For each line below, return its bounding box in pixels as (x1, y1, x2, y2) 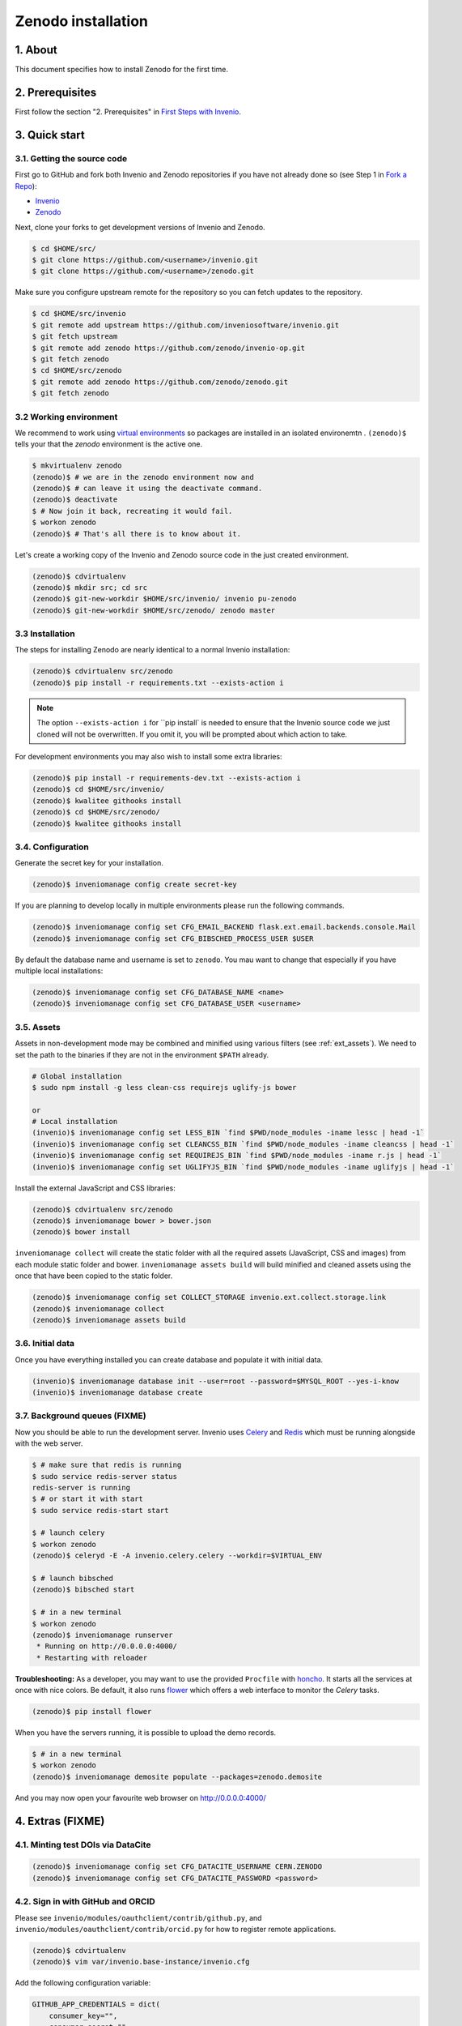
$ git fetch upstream (32, 332, 118, 341)
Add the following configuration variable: (15, 1978, 151, 1988)
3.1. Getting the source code (15, 152, 128, 164)
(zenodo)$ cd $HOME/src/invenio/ (32, 784, 165, 794)
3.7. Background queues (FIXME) (15, 1410, 146, 1421)
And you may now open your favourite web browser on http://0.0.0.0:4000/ (15, 1793, 266, 1802)
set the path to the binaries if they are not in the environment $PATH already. (15, 1049, 269, 1059)
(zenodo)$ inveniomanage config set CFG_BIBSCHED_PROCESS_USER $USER (32, 934, 314, 943)
